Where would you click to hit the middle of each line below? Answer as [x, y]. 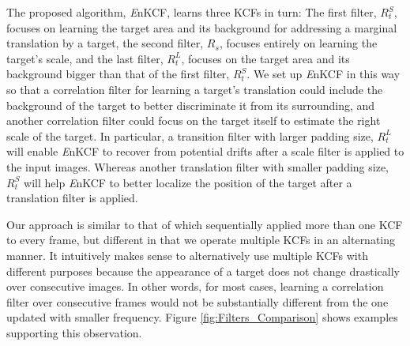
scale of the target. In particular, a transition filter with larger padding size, [190, 135]
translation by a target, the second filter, [105, 43]
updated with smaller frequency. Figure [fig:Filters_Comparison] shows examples [202, 317]
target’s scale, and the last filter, [85, 58]
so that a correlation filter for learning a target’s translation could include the [195, 89]
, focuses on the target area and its [265, 58]
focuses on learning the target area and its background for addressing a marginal [202, 27]
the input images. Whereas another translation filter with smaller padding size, [197, 166]
